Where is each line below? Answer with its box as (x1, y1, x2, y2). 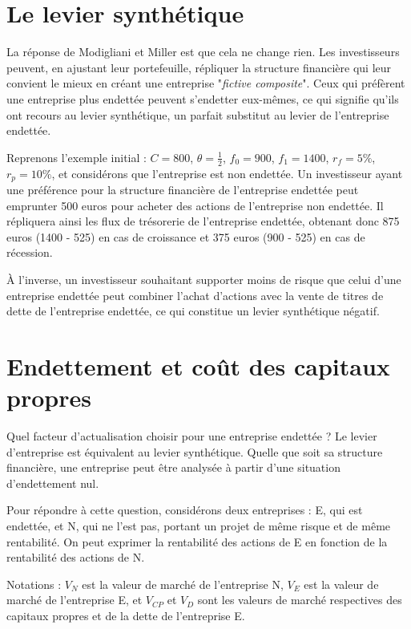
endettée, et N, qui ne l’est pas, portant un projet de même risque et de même (6, 517, 391, 534)
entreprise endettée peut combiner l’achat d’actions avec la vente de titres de (6, 286, 384, 303)
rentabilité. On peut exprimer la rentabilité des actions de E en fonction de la (6, 533, 388, 550)
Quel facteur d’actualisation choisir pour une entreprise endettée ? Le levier (6, 428, 377, 444)
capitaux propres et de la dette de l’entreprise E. (6, 607, 245, 623)
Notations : (6, 575, 62, 592)
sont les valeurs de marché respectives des (197, 591, 402, 608)
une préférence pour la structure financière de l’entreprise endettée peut (6, 181, 359, 197)
